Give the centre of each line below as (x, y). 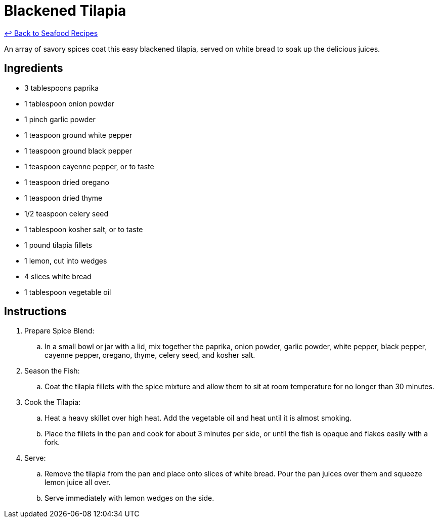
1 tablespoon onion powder (69, 103)
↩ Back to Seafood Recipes (51, 33)
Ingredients (34, 68)
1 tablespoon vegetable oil (68, 292)
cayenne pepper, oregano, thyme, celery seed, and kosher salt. (150, 355)
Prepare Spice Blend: (59, 331)
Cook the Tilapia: (53, 402)
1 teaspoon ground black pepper (78, 151)
